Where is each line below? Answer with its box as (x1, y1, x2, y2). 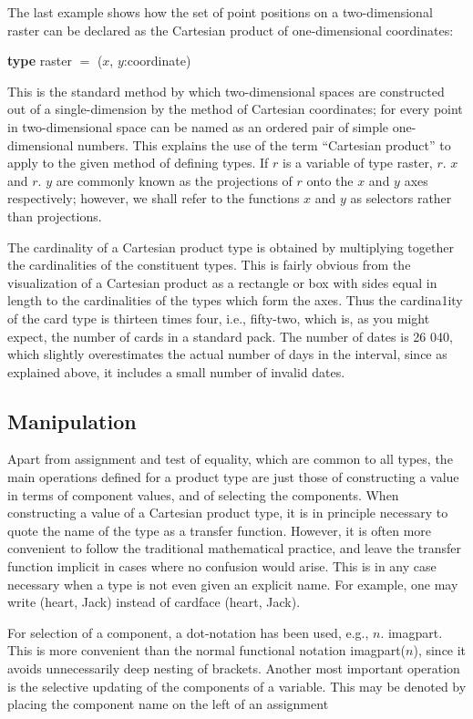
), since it (413, 641, 467, 660)
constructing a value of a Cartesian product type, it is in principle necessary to (7, 503, 448, 522)
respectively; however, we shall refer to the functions (7, 189, 300, 208)
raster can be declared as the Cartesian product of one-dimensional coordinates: (7, 20, 454, 39)
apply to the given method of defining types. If (7, 153, 269, 172)
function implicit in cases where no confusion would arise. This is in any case (7, 557, 437, 576)
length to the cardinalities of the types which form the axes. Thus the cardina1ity (7, 291, 463, 310)
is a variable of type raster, (282, 153, 433, 172)
